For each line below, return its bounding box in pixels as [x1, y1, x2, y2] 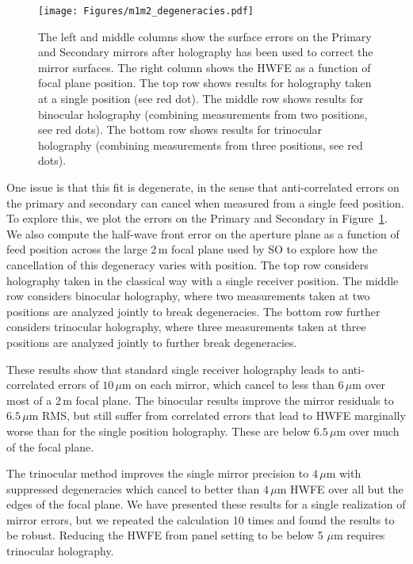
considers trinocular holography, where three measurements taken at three [6, 318, 366, 335]
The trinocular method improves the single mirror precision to [6, 465, 309, 482]
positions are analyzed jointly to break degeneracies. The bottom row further [6, 303, 380, 319]
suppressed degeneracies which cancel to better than [6, 480, 260, 497]
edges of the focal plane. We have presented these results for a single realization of [6, 496, 406, 513]
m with [326, 465, 361, 482]
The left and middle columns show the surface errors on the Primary [38, 28, 372, 44]
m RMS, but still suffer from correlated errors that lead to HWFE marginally [29, 407, 406, 424]
